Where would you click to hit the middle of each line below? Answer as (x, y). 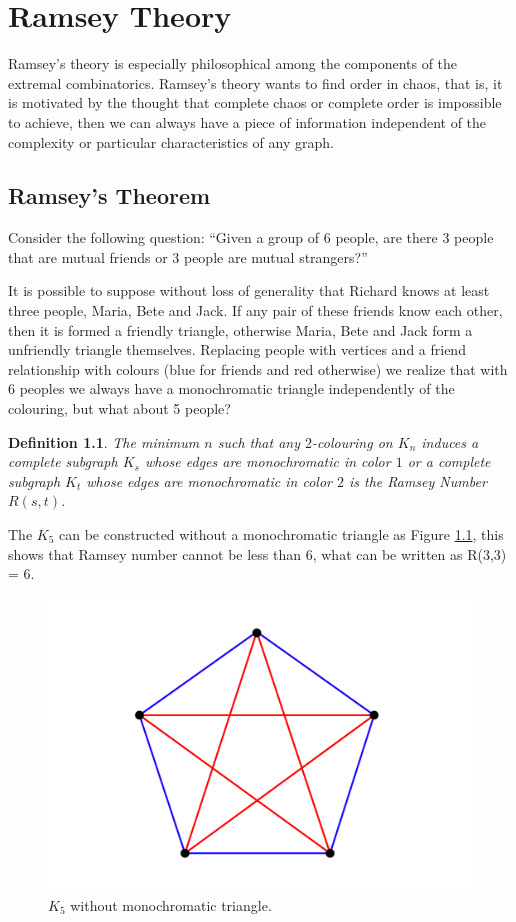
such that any (258, 441)
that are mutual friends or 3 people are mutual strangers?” (188, 256)
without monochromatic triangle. (171, 904)
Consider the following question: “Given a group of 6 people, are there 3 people (251, 237)
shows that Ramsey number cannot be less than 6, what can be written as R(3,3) (257, 553)
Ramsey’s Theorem (109, 195)
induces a (450, 441)
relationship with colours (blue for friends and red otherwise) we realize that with (258, 368)
